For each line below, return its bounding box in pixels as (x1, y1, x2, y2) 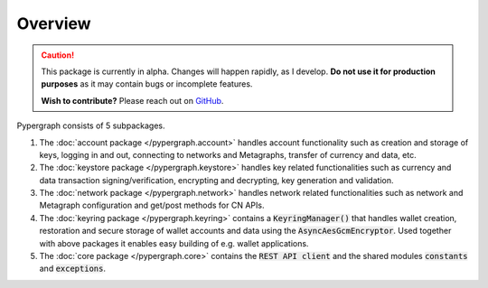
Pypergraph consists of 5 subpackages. (16, 120, 165, 131)
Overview (16, 14, 91, 33)
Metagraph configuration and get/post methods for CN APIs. (39, 200, 265, 211)
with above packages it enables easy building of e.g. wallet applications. (39, 237, 309, 248)
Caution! (41, 50, 75, 60)
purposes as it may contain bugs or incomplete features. (41, 79, 253, 89)
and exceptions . (39, 263, 106, 274)
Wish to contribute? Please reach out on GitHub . (41, 95, 224, 106)
